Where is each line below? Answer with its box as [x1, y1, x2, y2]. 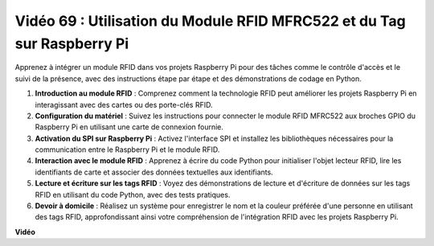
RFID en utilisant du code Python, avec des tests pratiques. [35, 190, 231, 199]
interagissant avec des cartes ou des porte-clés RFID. [35, 100, 213, 109]
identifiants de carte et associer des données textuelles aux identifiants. [35, 167, 273, 177]
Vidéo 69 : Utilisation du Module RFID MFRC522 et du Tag [14, 12, 406, 30]
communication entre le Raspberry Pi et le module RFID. [35, 145, 220, 154]
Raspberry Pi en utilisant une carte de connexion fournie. [35, 122, 224, 132]
